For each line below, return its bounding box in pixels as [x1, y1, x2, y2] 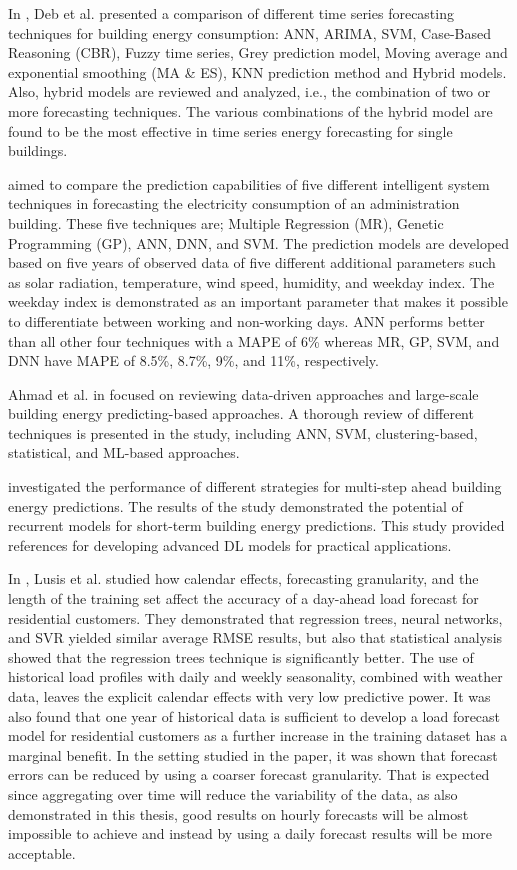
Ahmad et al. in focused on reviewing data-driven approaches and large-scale [8, 383, 479, 404]
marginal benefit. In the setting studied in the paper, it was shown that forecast [8, 744, 498, 765]
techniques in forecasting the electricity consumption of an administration [8, 193, 460, 214]
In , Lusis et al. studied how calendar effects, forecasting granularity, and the [8, 568, 479, 589]
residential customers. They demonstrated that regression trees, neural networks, [8, 607, 503, 628]
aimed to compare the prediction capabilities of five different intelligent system [8, 173, 490, 194]
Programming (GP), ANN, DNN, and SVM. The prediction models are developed [8, 232, 510, 253]
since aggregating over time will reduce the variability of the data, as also [8, 783, 458, 804]
